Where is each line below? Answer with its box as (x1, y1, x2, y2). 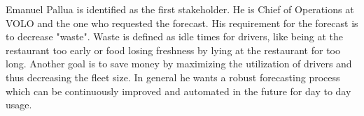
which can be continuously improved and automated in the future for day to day (6, 83, 351, 98)
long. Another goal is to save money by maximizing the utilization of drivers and (6, 56, 352, 71)
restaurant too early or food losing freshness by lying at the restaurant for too (6, 42, 340, 57)
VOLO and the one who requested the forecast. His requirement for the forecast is (6, 15, 358, 30)
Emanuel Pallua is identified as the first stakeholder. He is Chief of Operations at (6, 2, 354, 16)
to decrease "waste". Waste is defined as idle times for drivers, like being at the (6, 29, 344, 44)
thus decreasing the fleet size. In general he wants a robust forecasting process (6, 69, 340, 84)
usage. (6, 97, 32, 112)
